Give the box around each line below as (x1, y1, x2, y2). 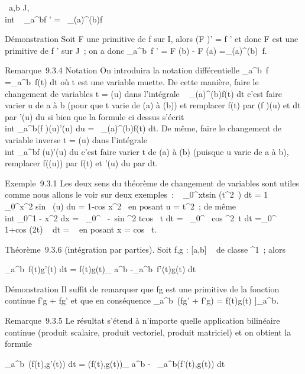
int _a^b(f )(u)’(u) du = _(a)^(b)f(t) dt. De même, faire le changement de (5, 122, 282, 134)
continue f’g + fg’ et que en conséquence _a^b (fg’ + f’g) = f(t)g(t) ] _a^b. (5, 294, 279, 307)
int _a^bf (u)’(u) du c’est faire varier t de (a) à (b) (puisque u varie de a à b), (5, 145, 289, 157)
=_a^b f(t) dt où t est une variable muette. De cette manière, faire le (5, 75, 259, 88)
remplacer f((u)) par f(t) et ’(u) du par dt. (5, 157, 158, 169)
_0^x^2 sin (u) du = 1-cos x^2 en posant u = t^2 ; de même (5, 199, 236, 212)
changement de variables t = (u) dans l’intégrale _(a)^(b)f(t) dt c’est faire (5, 87, 282, 99)
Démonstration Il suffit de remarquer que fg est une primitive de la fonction (5, 282, 280, 295)
